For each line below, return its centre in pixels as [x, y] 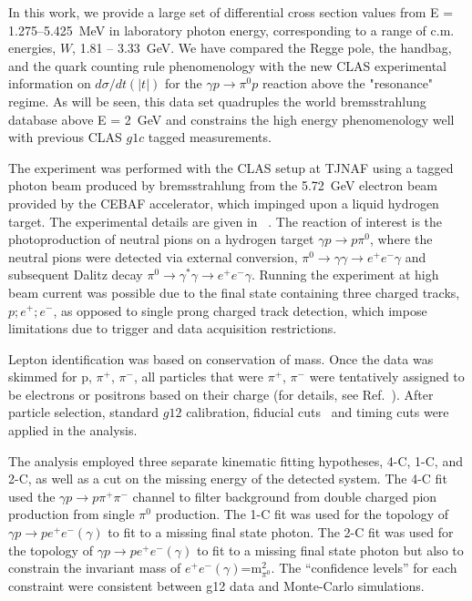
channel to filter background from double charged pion [285, 496]
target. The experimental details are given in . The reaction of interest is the [226, 221]
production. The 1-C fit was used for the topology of [302, 514]
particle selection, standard [84, 412]
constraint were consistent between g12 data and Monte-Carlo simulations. [216, 586]
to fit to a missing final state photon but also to [330, 550]
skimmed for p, [50, 377]
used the [32, 496]
